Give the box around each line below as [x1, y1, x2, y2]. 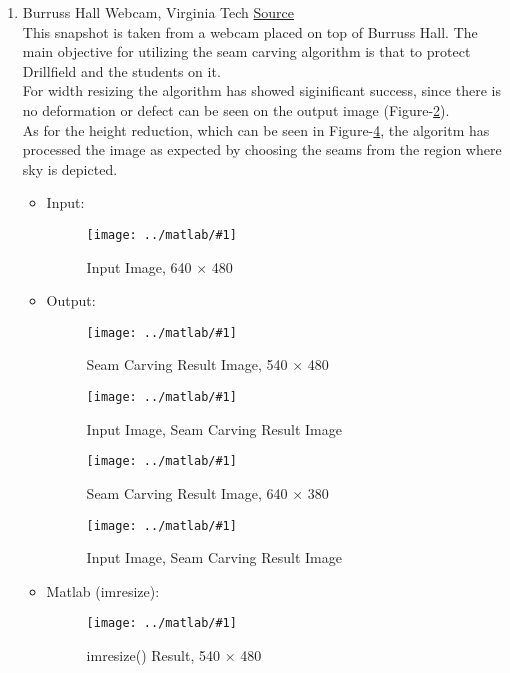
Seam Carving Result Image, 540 [86, 354, 288, 375]
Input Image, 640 [86, 256, 192, 277]
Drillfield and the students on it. [22, 60, 221, 81]
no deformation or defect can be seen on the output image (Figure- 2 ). [22, 99, 450, 120]
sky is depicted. [22, 158, 118, 179]
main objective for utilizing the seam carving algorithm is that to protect [22, 41, 471, 62]
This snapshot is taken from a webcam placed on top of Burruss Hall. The [22, 21, 478, 42]
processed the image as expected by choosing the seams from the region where [22, 139, 502, 160]
